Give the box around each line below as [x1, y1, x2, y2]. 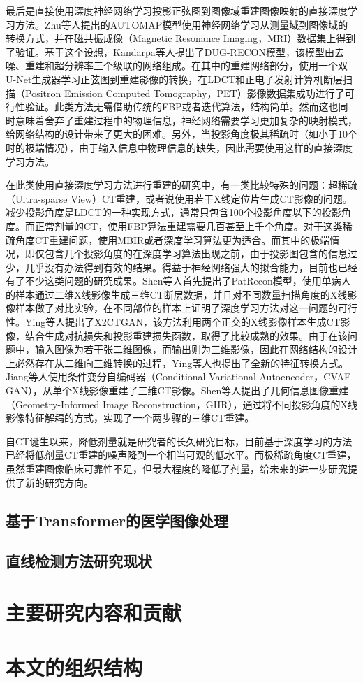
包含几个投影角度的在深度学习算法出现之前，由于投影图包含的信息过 [44, 246, 357, 261]
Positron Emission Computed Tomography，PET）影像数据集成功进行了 [24, 85, 345, 100]
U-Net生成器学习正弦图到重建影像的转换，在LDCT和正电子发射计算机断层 [6, 71, 343, 86]
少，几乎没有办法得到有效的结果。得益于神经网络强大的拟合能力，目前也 [6, 259, 338, 274]
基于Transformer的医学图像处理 [6, 509, 228, 531]
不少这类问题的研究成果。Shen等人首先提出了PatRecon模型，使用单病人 [24, 273, 351, 288]
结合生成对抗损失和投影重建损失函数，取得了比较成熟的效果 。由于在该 [24, 328, 348, 343]
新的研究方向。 [24, 475, 94, 489]
